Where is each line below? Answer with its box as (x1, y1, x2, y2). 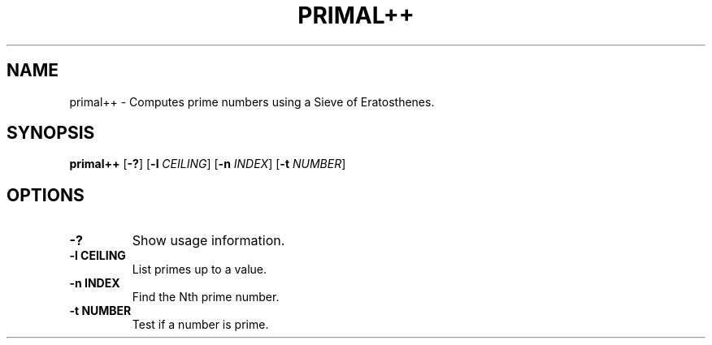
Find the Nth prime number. (132, 290, 280, 304)
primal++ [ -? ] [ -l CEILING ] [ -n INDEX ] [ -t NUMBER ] (69, 157, 346, 171)
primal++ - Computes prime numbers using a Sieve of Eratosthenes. (69, 94, 435, 109)
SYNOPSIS (7, 123, 95, 144)
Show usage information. (132, 232, 285, 249)
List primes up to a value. (132, 262, 267, 277)
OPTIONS (7, 184, 85, 205)
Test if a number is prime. (132, 317, 269, 332)
